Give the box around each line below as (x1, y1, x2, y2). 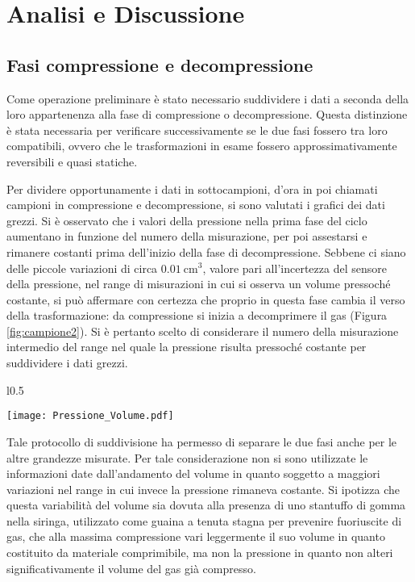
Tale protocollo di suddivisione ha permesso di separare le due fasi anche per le (6, 433, 397, 450)
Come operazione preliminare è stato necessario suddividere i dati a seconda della (6, 90, 409, 107)
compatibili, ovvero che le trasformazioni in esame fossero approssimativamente (6, 137, 397, 154)
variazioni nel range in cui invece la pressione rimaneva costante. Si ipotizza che (6, 480, 400, 497)
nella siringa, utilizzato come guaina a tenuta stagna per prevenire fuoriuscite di (6, 512, 402, 529)
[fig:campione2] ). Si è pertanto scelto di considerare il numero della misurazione (6, 322, 399, 339)
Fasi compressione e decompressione (6, 52, 313, 77)
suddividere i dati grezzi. (6, 354, 128, 371)
